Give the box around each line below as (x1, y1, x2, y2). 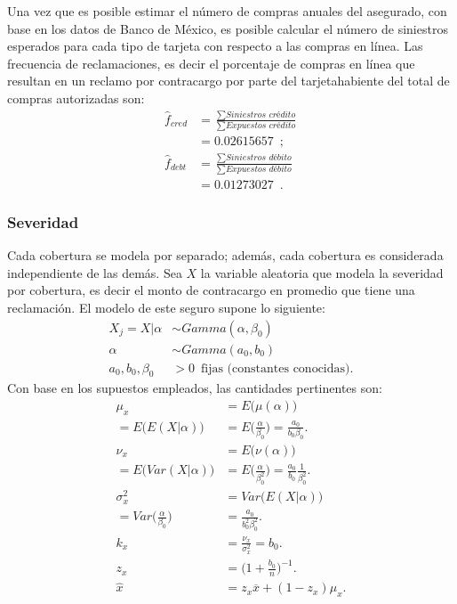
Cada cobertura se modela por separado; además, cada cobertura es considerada (7, 246, 444, 265)
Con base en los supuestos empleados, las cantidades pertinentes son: (7, 379, 382, 397)
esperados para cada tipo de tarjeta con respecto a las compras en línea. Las (7, 37, 423, 55)
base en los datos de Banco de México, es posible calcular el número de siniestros (7, 19, 448, 37)
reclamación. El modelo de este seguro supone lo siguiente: (7, 298, 325, 316)
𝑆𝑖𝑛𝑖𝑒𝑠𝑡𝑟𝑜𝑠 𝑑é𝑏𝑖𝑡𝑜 (226, 153, 292, 163)
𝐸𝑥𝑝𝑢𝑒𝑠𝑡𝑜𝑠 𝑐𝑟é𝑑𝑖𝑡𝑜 (225, 121, 296, 131)
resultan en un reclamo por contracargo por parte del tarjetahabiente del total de (7, 71, 450, 90)
